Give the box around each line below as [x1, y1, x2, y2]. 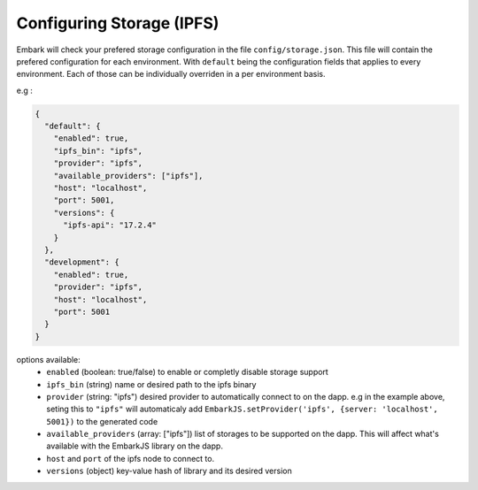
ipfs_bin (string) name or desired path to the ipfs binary [46, 379, 257, 389]
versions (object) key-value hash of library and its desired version [46, 465, 292, 477]
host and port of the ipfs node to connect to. [46, 453, 215, 463]
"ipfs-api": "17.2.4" [63, 220, 157, 230]
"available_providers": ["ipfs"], [53, 171, 204, 180]
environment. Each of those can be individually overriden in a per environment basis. [16, 69, 326, 80]
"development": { [44, 257, 119, 267]
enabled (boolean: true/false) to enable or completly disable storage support [46, 367, 329, 378]
